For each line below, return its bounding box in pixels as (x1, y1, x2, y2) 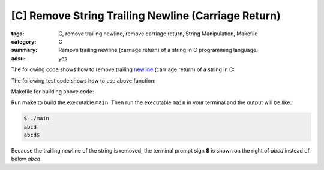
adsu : (11, 54, 26, 62)
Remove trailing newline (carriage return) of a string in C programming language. (58, 47, 258, 54)
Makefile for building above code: (11, 87, 94, 95)
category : (11, 38, 37, 45)
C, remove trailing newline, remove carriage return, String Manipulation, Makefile (58, 30, 258, 37)
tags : (11, 30, 25, 37)
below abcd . (11, 156, 42, 163)
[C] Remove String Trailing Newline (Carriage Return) (11, 9, 281, 22)
